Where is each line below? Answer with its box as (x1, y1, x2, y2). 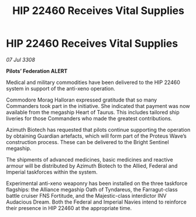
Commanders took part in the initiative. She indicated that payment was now (6, 102, 190, 109)
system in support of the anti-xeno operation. (6, 85, 115, 92)
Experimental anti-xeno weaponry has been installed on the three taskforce (6, 180, 188, 187)
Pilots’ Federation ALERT (6, 67, 68, 74)
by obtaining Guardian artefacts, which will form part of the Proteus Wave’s (6, 132, 187, 139)
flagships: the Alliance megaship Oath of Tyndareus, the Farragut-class (6, 185, 178, 193)
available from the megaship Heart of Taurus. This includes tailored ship (6, 108, 180, 116)
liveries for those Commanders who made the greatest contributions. (6, 115, 173, 122)
